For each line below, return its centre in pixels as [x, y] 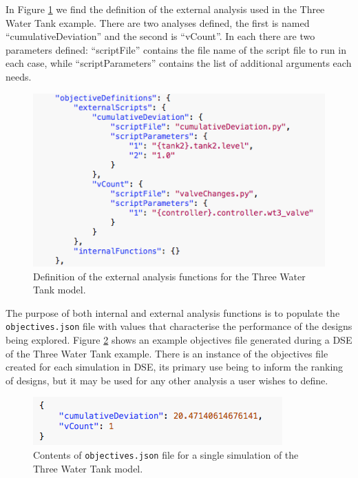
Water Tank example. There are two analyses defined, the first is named [158, 22]
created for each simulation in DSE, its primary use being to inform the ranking [175, 367]
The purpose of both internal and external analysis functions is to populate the [173, 312]
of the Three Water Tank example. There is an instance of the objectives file [167, 353]
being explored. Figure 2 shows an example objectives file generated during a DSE [179, 340]
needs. [19, 76]
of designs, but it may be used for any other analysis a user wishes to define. [167, 380]
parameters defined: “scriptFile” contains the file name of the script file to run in [176, 49]
